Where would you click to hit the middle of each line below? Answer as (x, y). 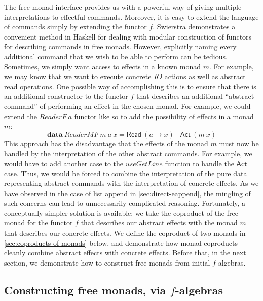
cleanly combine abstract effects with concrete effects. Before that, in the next (125, 253)
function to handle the (199, 163)
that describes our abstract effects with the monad (159, 223)
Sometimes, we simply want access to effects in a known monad (103, 66)
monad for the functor (39, 223)
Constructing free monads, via (85, 290)
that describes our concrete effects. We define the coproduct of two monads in (125, 233)
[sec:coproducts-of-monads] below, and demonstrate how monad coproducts (121, 242)
